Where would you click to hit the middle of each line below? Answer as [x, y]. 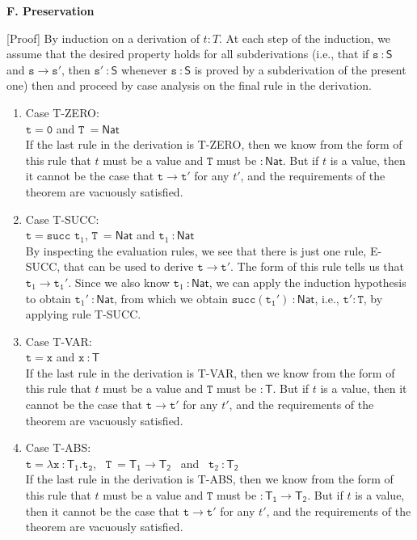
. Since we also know [119, 282]
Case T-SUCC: [62, 219]
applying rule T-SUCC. [83, 314]
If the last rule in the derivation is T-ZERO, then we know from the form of [214, 144]
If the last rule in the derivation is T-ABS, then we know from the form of [209, 479]
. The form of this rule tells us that [318, 266]
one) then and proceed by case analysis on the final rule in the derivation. [189, 85]
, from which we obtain [171, 298]
